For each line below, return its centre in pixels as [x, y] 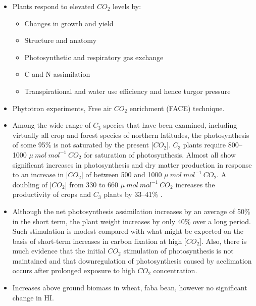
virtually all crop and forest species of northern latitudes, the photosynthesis [131, 135]
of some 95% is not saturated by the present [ [83, 145]
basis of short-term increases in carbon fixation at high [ [99, 241]
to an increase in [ [40, 174]
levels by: [127, 6]
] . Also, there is [223, 241]
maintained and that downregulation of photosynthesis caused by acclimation [132, 260]
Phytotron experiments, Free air [62, 108]
